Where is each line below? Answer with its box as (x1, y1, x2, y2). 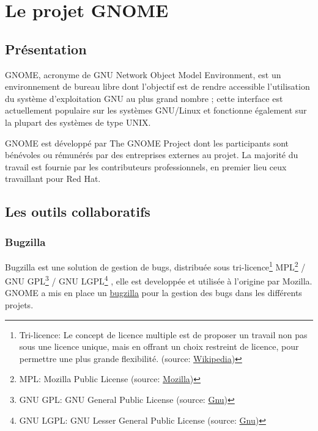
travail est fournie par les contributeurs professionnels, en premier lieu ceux (5, 160, 287, 173)
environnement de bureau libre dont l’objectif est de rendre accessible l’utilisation (5, 80, 310, 93)
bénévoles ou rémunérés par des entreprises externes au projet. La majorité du (5, 148, 298, 161)
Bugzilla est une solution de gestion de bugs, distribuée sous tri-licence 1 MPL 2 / (5, 258, 306, 273)
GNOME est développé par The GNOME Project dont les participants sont (5, 136, 289, 149)
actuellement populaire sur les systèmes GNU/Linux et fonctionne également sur (5, 104, 307, 117)
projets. (5, 299, 34, 311)
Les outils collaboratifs (5, 202, 150, 221)
